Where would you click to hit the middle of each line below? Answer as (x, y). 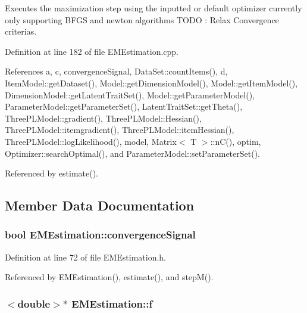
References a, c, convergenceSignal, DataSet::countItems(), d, (116, 71)
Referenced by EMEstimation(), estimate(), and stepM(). (109, 277)
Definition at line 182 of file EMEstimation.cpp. (92, 51)
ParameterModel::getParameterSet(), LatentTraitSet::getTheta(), (124, 106)
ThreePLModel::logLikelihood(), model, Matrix (91, 141)
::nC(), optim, (236, 141)
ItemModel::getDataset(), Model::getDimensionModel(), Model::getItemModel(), (151, 83)
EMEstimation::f (112, 303)
